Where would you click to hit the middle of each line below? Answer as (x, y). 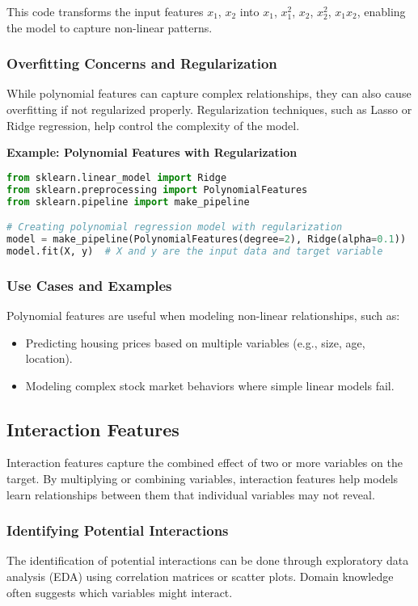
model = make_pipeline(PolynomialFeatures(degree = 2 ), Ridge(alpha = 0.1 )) (207, 239)
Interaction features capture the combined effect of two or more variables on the (205, 463)
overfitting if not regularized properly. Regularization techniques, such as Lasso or (209, 109)
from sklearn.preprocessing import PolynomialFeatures (157, 189)
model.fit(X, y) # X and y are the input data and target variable (195, 251)
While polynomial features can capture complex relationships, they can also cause (209, 93)
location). (49, 358)
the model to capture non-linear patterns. (110, 27)
